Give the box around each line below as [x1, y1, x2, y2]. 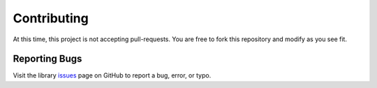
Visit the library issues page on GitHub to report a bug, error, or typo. [13, 71, 212, 80]
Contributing [13, 10, 89, 26]
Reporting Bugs [13, 53, 82, 65]
